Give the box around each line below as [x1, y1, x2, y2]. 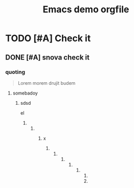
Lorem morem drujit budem [17, 80, 76, 86]
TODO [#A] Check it [5, 32, 91, 44]
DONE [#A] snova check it [5, 53, 90, 62]
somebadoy [12, 90, 38, 96]
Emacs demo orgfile [42, 4, 129, 15]
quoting [5, 68, 26, 76]
